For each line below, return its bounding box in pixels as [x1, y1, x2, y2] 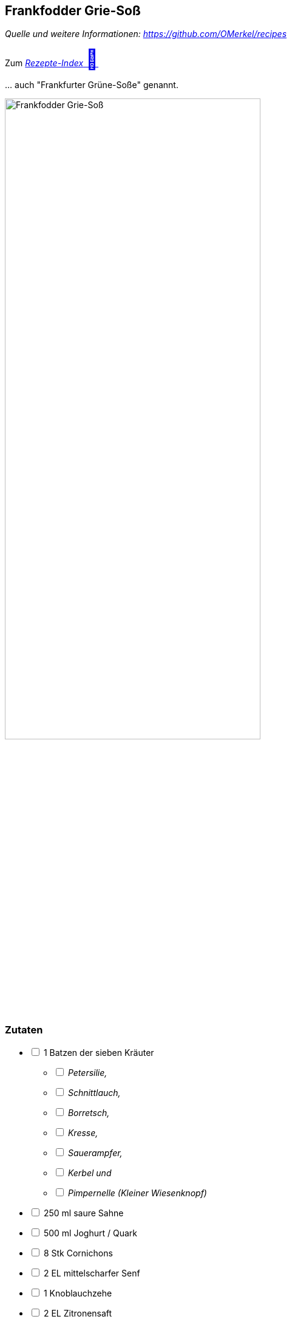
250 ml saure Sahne [43, 1207, 124, 1218]
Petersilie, [67, 1067, 107, 1078]
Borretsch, [67, 1107, 110, 1118]
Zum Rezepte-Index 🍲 [5, 47, 99, 72]
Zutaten [5, 1024, 43, 1036]
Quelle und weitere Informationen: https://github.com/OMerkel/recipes [5, 29, 287, 39]
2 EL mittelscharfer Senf [43, 1267, 140, 1278]
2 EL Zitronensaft [43, 1307, 112, 1318]
